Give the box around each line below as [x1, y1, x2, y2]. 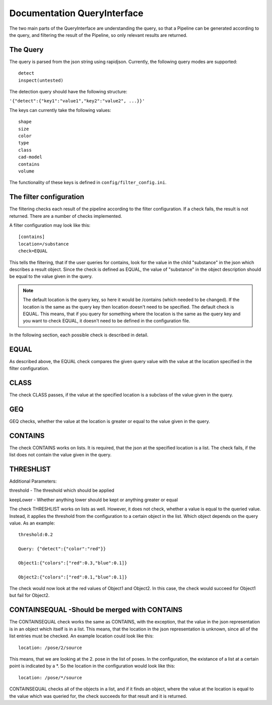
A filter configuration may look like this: [9, 222, 91, 228]
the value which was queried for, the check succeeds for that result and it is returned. [9, 693, 187, 699]
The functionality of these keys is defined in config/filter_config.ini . [9, 180, 167, 186]
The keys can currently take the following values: [9, 107, 111, 113]
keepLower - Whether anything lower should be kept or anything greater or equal [9, 497, 178, 503]
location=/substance [18, 241, 69, 247]
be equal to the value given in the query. [9, 273, 93, 279]
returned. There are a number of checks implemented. [9, 213, 122, 219]
